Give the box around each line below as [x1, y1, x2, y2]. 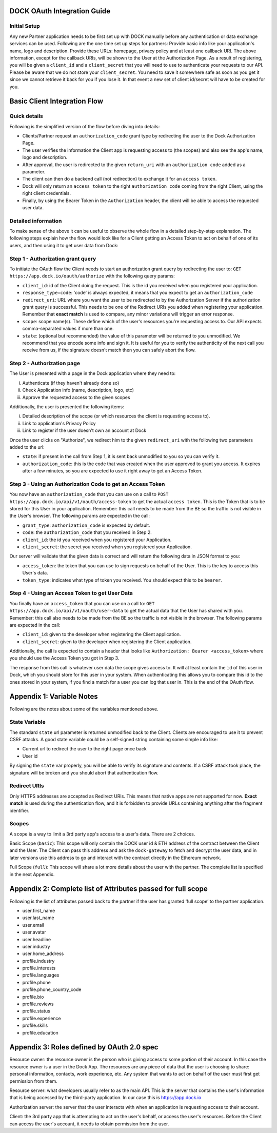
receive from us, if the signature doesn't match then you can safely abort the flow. [22, 347, 196, 353]
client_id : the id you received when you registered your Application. [22, 536, 172, 543]
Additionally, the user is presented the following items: [9, 404, 124, 410]
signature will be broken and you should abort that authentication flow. [9, 769, 159, 776]
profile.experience [22, 1015, 61, 1021]
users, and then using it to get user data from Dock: [9, 242, 119, 248]
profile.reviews [22, 1001, 54, 1007]
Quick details [9, 113, 43, 120]
